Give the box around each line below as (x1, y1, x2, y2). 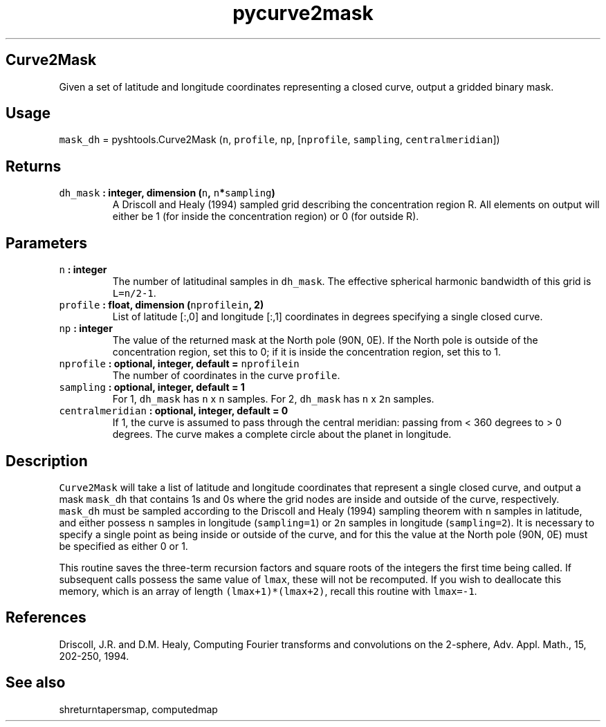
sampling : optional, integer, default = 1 (59, 381, 245, 394)
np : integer (59, 322, 113, 335)
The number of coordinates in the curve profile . (112, 369, 340, 382)
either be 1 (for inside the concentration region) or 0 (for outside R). (112, 210, 419, 223)
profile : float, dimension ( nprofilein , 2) (59, 299, 264, 311)
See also (6, 674, 66, 692)
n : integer (59, 264, 107, 276)
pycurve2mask (232, 1, 374, 25)
